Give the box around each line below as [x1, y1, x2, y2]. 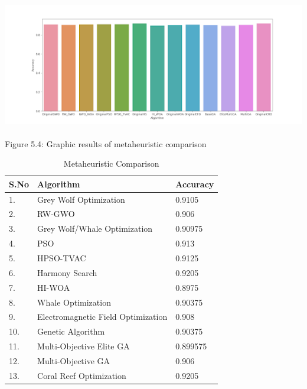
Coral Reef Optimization [37, 369, 126, 381]
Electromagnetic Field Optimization [37, 310, 168, 323]
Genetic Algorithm [37, 325, 105, 338]
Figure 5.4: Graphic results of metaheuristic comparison [5, 137, 207, 150]
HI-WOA [37, 281, 70, 293]
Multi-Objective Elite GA [37, 340, 130, 352]
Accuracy [175, 177, 214, 190]
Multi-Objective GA [37, 354, 110, 367]
